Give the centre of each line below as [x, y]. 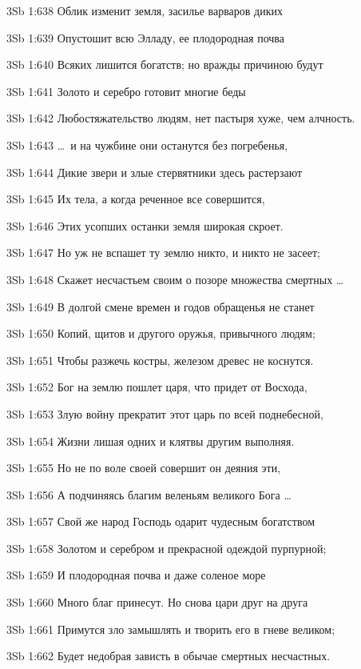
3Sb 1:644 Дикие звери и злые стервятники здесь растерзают [155, 172]
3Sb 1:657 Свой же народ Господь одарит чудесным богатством [161, 521]
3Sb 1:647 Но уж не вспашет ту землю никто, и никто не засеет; [163, 252]
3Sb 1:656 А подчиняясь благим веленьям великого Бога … [149, 494]
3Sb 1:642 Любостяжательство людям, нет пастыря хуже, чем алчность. [181, 118]
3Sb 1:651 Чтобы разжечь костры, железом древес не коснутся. [160, 360]
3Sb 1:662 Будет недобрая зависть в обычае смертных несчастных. [169, 656]
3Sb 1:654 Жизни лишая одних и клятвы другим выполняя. [151, 441]
